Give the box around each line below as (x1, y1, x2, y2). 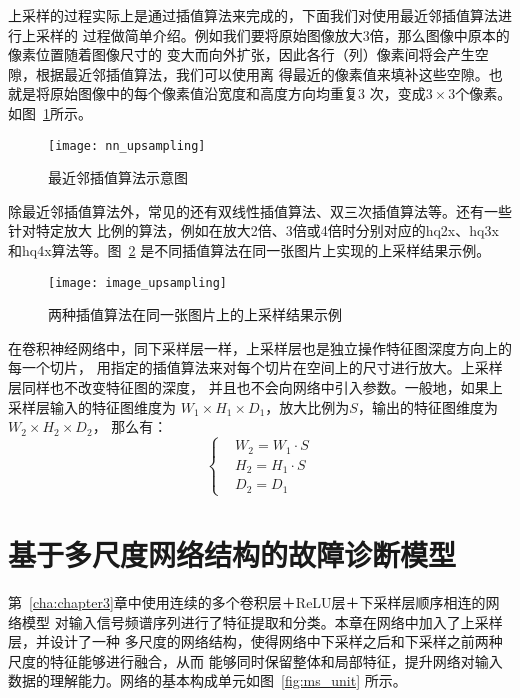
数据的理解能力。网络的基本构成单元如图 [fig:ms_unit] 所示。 (8, 670, 407, 691)
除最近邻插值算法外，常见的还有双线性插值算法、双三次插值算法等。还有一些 (8, 200, 512, 221)
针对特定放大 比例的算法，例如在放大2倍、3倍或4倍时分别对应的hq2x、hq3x (8, 220, 499, 241)
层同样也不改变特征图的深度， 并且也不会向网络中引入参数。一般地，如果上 (8, 377, 503, 398)
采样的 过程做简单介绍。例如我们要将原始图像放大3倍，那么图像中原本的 (35, 24, 510, 45)
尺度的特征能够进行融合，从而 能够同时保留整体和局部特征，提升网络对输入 (8, 650, 503, 671)
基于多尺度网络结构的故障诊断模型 (8, 533, 457, 574)
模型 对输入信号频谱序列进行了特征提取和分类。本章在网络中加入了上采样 (21, 611, 503, 632)
